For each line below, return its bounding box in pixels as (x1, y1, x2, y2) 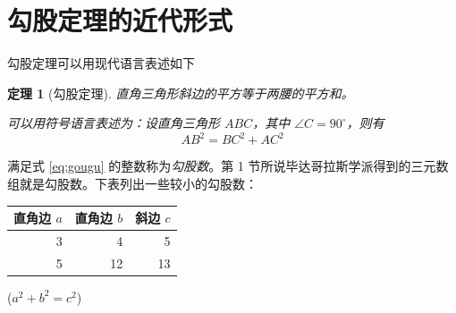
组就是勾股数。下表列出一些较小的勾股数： (7, 174, 258, 192)
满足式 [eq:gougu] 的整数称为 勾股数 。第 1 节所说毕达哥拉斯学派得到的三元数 (7, 156, 449, 175)
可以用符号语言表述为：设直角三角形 (7, 114, 220, 132)
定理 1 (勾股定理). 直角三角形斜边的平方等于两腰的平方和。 (7, 83, 354, 102)
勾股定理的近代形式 (7, 2, 233, 38)
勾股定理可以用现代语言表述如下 (7, 54, 195, 72)
